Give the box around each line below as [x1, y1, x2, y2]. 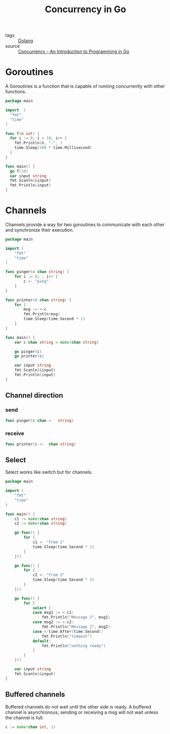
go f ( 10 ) [10, 168, 29, 174]
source [5, 43, 20, 49]
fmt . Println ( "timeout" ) [41, 634, 93, 639]
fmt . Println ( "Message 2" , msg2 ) [41, 625, 110, 630]
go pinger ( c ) [14, 349, 42, 354]
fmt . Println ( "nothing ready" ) [41, 643, 106, 648]
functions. [5, 89, 26, 95]
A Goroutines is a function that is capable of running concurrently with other [5, 83, 165, 90]
